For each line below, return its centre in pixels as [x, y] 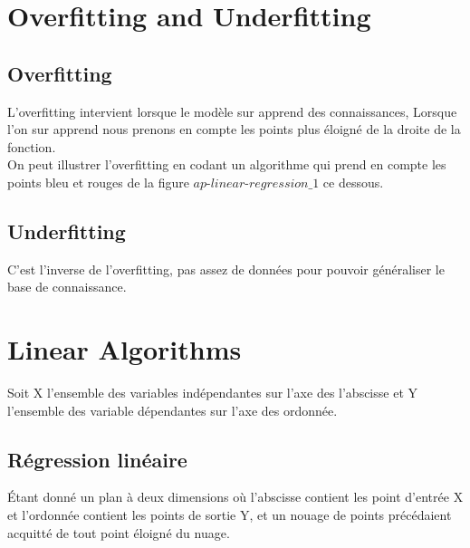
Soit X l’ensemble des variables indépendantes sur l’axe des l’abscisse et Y [212, 393]
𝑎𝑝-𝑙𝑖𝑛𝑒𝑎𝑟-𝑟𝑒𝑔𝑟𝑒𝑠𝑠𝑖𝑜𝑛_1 [256, 183]
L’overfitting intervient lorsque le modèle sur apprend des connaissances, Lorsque [232, 111]
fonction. [32, 146]
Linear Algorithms [125, 349]
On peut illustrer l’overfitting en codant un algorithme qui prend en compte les [227, 164]
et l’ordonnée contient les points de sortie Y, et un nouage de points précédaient [230, 515]
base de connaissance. [67, 287]
